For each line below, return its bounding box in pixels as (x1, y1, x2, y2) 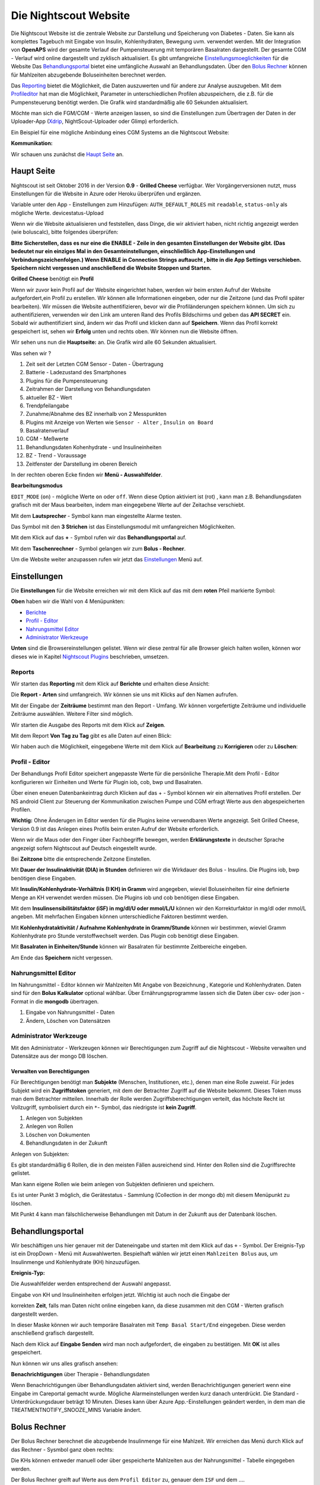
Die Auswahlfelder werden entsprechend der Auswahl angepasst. (11, 1280, 171, 1287)
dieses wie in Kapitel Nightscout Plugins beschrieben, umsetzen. (11, 653, 169, 660)
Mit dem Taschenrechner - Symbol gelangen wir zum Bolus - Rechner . (11, 545, 186, 552)
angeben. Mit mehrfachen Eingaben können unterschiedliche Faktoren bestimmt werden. (11, 913, 228, 920)
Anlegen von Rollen (25, 1123, 73, 1130)
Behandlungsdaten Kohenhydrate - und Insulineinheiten (25, 443, 162, 451)
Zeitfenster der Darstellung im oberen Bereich (25, 460, 137, 467)
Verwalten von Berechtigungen (11, 1068, 90, 1075)
